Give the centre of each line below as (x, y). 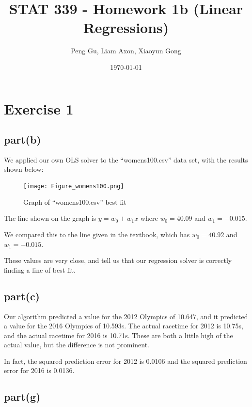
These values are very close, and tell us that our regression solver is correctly (118, 260)
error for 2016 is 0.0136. (39, 370)
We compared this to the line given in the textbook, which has (97, 234)
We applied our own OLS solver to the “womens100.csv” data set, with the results (126, 159)
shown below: (24, 169)
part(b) (23, 139)
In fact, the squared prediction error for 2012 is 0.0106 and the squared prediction (126, 361)
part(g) (22, 397)
